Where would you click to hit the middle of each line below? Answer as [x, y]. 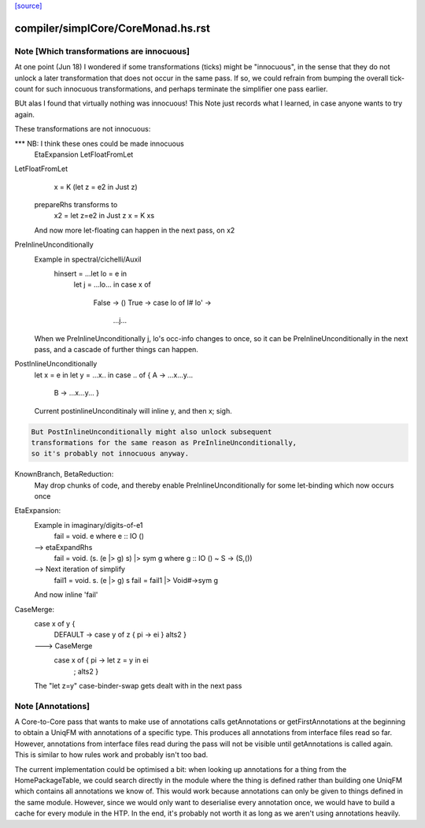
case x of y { [55, 623]
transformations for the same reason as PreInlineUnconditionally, [164, 442]
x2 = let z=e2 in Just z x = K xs [104, 216]
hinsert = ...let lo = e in [91, 274]
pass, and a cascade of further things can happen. [116, 349]
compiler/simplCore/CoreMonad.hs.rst [113, 28]
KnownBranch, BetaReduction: [64, 474]
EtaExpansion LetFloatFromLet [84, 154]
